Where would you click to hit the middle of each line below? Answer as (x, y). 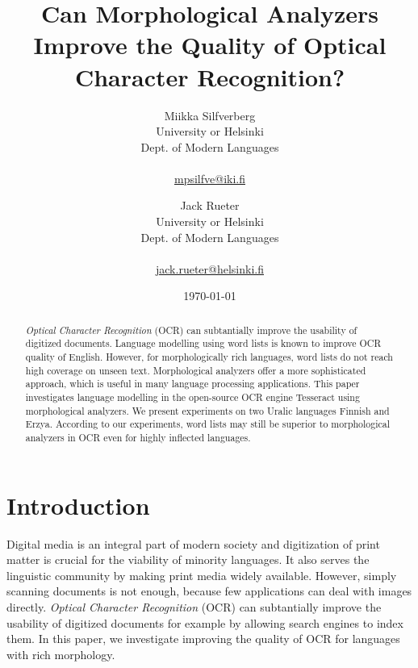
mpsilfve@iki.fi (210, 178)
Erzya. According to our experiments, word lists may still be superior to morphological (208, 424)
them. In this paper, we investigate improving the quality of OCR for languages (203, 639)
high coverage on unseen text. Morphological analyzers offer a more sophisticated (196, 370)
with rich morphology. (61, 654)
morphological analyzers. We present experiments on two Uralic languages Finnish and (207, 410)
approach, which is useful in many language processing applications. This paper (192, 384)
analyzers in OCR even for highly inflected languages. (138, 438)
